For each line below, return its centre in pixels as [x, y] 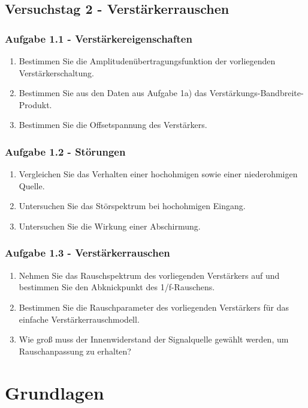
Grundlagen [55, 392]
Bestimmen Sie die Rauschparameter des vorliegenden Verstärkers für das [154, 307]
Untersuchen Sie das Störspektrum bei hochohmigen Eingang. [132, 206]
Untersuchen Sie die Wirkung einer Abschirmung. [110, 226]
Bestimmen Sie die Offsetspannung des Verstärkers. [113, 125]
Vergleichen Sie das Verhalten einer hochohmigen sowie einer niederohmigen [158, 174]
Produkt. [35, 104]
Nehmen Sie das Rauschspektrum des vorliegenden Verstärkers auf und [149, 275]
